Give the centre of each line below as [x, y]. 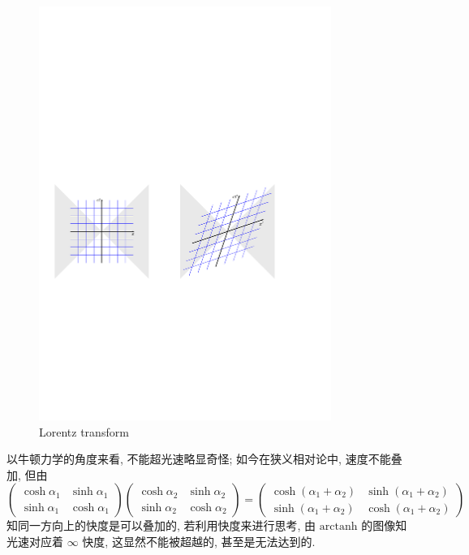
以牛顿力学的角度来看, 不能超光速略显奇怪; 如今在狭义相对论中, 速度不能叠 [204, 459]
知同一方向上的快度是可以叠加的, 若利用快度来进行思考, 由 [161, 525]
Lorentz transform [84, 431]
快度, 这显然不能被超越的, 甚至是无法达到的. [199, 541]
